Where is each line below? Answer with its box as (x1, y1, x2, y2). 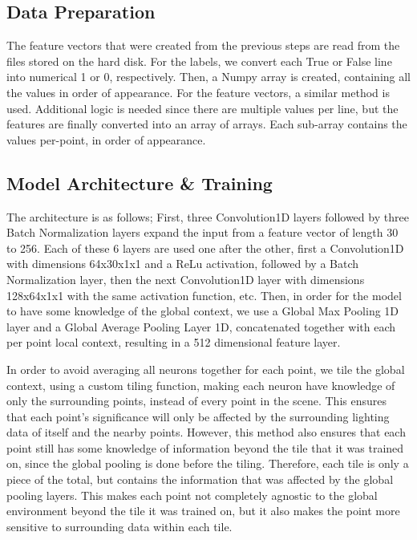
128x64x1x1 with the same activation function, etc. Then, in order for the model (6, 286, 402, 303)
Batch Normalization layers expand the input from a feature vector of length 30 (6, 224, 399, 241)
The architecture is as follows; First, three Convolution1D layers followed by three (6, 208, 409, 225)
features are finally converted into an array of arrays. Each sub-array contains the (6, 116, 407, 132)
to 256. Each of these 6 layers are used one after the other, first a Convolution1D (6, 239, 404, 256)
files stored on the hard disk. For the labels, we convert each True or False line (6, 52, 392, 69)
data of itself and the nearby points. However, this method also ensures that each (6, 424, 406, 441)
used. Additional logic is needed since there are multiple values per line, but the (6, 99, 399, 116)
